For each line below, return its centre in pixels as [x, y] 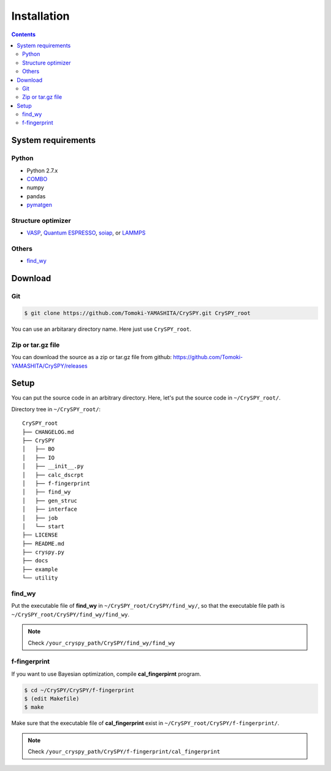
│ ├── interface [50, 509]
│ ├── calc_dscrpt [53, 475]
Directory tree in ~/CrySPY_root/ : [56, 409]
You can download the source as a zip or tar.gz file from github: [92, 357]
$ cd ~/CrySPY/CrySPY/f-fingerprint [79, 690]
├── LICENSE [40, 535]
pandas [36, 196]
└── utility [40, 578]
